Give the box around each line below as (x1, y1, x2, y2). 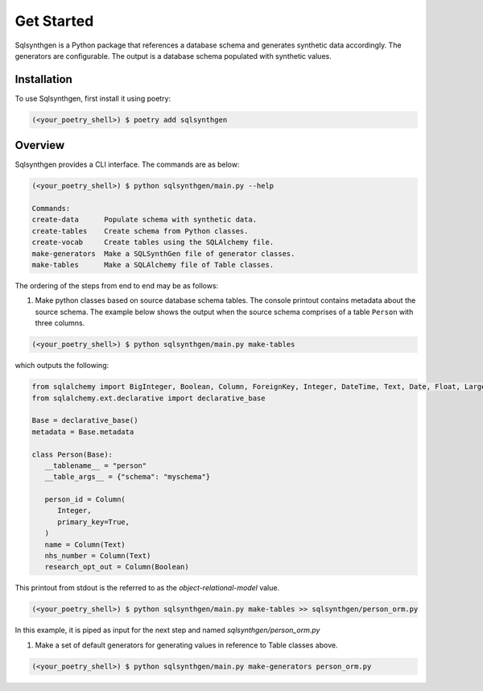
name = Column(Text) (44, 540, 126, 549)
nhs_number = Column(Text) (44, 552, 151, 561)
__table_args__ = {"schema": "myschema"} (44, 472, 211, 482)
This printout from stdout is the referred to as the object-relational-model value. (14, 583, 280, 593)
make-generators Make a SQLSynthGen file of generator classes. (31, 249, 295, 258)
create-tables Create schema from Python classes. (31, 226, 249, 235)
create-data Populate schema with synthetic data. (31, 215, 258, 225)
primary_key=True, (57, 517, 130, 527)
